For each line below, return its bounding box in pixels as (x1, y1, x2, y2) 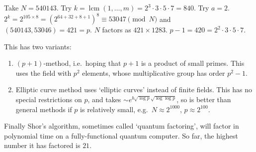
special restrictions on (15, 94, 82, 105)
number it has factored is (4, 140, 81, 151)
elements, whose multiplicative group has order (82, 67, 225, 78)
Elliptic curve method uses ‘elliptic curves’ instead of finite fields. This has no (15, 84, 253, 95)
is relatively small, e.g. (80, 104, 148, 114)
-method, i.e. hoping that (43, 58, 121, 68)
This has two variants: (4, 41, 72, 51)
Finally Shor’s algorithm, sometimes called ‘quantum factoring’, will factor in (4, 121, 239, 131)
